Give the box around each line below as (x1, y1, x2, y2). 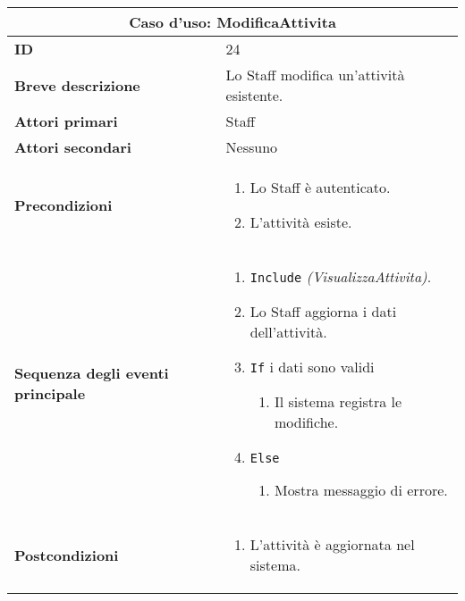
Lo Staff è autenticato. (249, 177, 391, 197)
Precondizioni (14, 194, 113, 215)
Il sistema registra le (274, 391, 402, 412)
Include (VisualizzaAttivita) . (249, 266, 432, 287)
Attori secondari (14, 137, 131, 157)
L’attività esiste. (249, 212, 352, 232)
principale (14, 383, 86, 404)
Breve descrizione (14, 74, 140, 96)
